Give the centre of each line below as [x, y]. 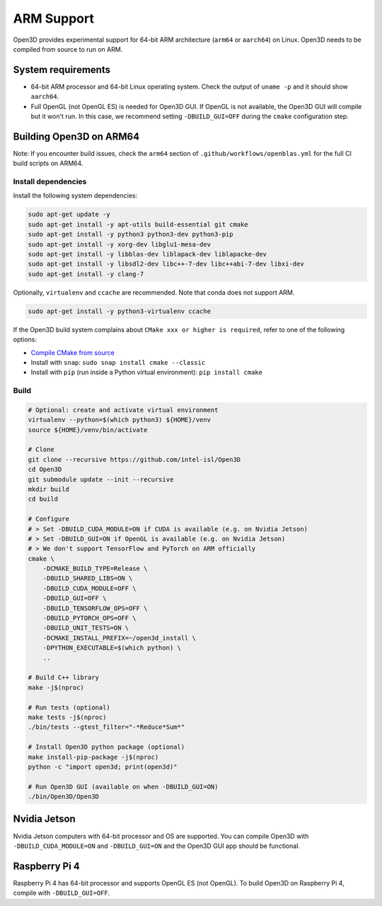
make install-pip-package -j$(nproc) [93, 757]
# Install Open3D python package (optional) [106, 747]
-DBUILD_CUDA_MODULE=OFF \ [90, 588]
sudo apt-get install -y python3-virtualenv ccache [120, 311]
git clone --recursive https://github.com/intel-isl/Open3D [134, 459]
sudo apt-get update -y [69, 215]
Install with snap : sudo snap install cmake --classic [118, 362]
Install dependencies [50, 182]
